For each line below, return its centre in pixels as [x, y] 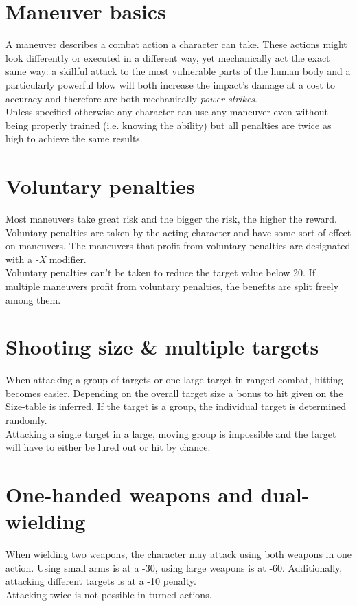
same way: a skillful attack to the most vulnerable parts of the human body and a [178, 71]
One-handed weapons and [129, 494]
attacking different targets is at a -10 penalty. [101, 581]
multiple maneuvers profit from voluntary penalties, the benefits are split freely [172, 285]
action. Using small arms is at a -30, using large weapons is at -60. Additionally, [174, 567]
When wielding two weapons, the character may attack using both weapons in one [178, 554]
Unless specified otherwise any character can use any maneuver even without [167, 112]
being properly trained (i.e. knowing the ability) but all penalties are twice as [169, 125]
